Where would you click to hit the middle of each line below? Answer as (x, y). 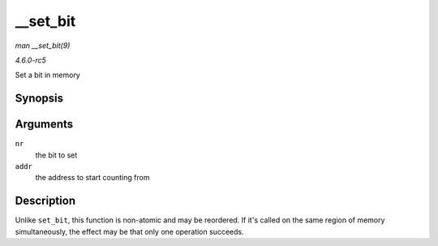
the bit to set (56, 155)
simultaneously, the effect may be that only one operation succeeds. (129, 231)
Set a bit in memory (47, 75)
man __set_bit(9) (43, 45)
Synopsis (39, 99)
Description (45, 201)
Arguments (44, 125)
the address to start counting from (92, 178)
